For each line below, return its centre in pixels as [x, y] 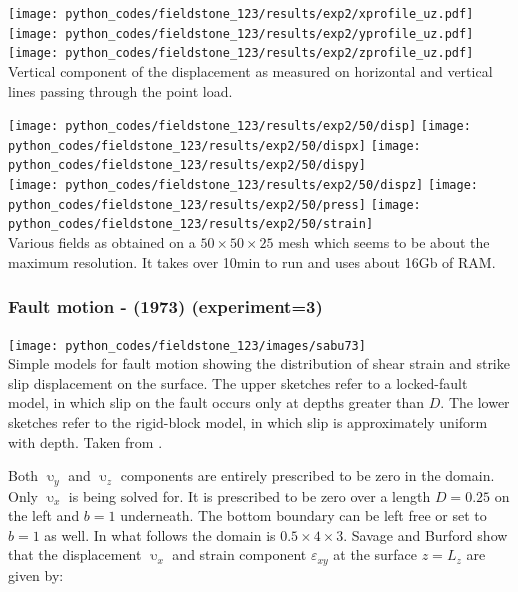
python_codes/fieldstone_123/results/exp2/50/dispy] [187, 165]
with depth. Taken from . [85, 441]
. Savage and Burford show [425, 534]
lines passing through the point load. [120, 90]
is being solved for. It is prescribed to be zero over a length [249, 495]
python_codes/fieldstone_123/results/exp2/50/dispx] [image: [214, 145]
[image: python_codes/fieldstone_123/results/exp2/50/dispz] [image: [243, 185]
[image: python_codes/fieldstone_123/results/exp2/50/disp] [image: [239, 126]
